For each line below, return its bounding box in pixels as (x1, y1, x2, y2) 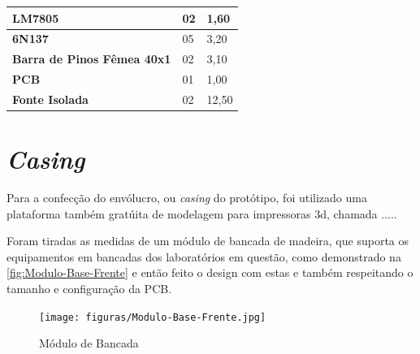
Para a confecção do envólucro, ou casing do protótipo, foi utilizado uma (6, 189, 367, 206)
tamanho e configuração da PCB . (6, 280, 172, 297)
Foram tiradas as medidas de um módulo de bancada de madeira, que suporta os (6, 232, 409, 249)
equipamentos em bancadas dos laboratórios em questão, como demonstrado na (6, 248, 401, 265)
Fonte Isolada (12, 90, 89, 107)
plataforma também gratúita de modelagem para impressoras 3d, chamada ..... (6, 205, 397, 222)
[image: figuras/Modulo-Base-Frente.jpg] (39, 311, 266, 323)
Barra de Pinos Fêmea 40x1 (12, 50, 171, 67)
